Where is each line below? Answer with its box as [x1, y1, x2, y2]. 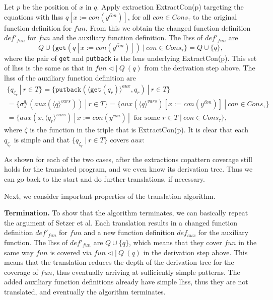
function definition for [4, 22, 72, 33]
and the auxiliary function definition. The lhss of [52, 32, 203, 43]
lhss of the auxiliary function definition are [4, 72, 136, 83]
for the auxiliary [198, 227, 249, 238]
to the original [193, 11, 237, 22]
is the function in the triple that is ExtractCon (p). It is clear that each [30, 124, 249, 135]
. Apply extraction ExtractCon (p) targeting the [97, 2, 244, 12]
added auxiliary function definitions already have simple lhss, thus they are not [4, 276, 248, 287]
